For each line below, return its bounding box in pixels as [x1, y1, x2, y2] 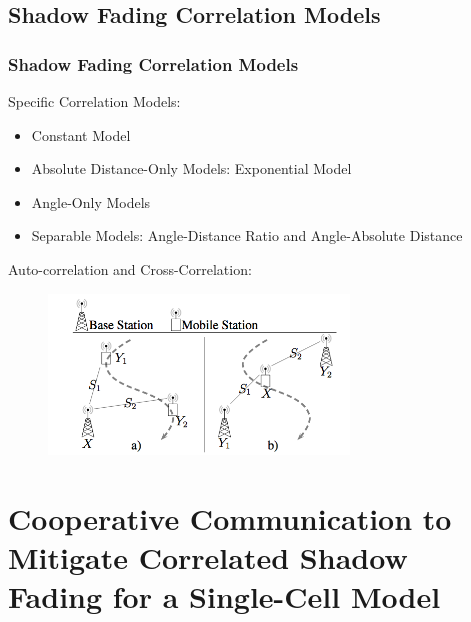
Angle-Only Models [31, 191, 151, 212]
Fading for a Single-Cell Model [8, 575, 441, 616]
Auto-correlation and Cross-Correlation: [8, 258, 252, 279]
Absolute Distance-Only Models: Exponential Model [31, 158, 352, 179]
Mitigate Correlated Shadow [8, 536, 408, 577]
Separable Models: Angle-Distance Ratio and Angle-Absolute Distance [31, 225, 463, 246]
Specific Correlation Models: [8, 91, 181, 111]
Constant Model [31, 124, 131, 145]
